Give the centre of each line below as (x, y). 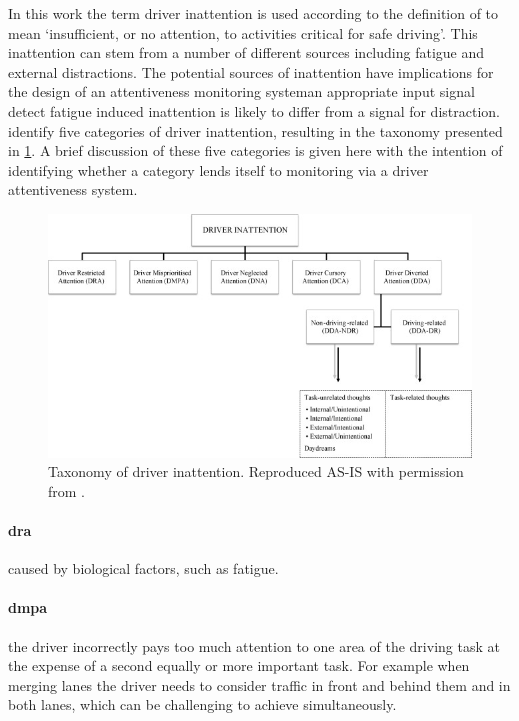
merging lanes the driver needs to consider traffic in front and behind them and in (259, 684)
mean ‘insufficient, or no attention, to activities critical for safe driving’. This (243, 32)
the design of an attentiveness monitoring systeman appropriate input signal (241, 91)
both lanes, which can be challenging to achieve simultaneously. (202, 704)
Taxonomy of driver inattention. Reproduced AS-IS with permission (256, 471)
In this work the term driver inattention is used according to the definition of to (253, 13)
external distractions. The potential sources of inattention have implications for (251, 71)
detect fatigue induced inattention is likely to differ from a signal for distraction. (254, 110)
